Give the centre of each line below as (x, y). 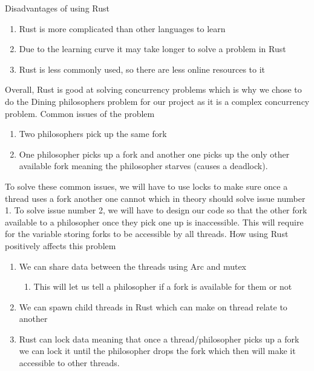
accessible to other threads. (69, 363)
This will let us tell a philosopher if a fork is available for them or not (163, 286)
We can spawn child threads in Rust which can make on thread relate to (153, 306)
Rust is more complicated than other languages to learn (122, 28)
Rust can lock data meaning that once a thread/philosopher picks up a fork (159, 339)
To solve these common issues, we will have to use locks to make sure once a (146, 186)
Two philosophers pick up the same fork (93, 134)
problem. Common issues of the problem (80, 113)
